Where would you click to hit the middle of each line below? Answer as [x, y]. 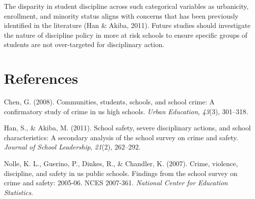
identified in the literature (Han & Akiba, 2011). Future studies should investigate [127, 25]
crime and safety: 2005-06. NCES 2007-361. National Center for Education [116, 183]
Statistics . [19, 192]
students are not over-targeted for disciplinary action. [84, 44]
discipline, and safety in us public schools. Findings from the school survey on [121, 173]
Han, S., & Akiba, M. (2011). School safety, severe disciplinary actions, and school [127, 128]
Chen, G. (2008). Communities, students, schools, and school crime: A [109, 102]
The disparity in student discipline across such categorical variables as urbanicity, [126, 6]
